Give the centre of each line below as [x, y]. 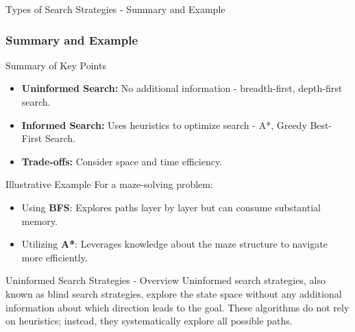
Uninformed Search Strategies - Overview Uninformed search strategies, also [166, 280]
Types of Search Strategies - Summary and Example [115, 9]
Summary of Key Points [56, 65]
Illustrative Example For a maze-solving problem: [109, 184]
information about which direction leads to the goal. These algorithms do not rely [177, 307]
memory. [39, 221]
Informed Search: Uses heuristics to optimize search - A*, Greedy [164, 125]
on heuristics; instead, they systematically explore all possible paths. [149, 321]
